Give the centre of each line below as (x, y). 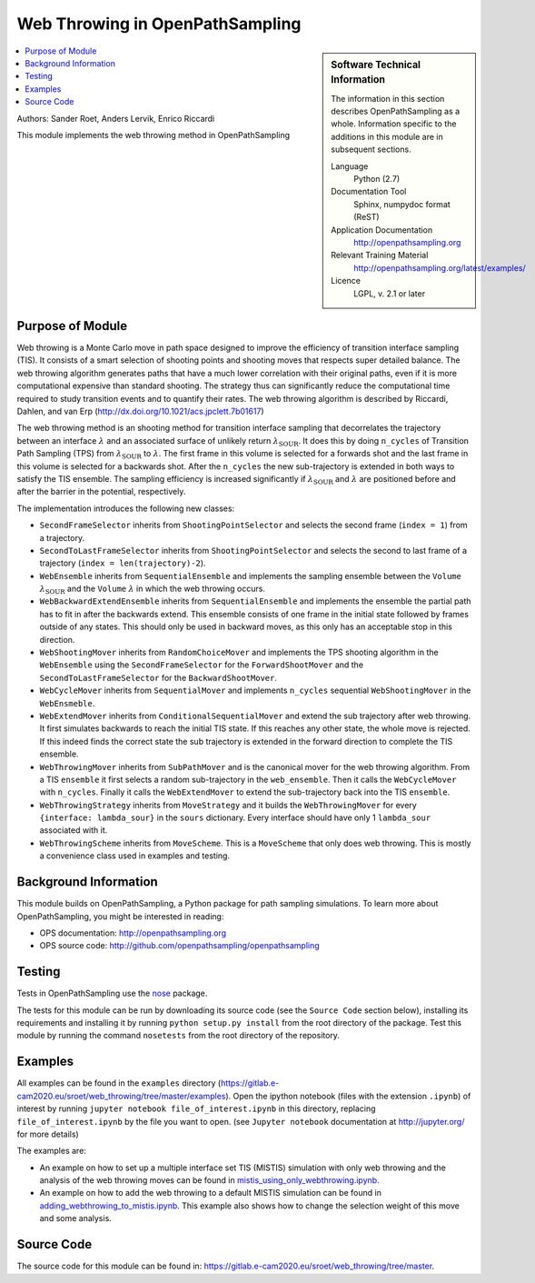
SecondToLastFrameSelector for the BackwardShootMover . (158, 677)
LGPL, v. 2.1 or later (390, 293)
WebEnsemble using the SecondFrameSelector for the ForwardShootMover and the (201, 665)
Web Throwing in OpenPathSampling (159, 24)
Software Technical (376, 65)
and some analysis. (76, 1218)
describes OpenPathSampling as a (396, 111)
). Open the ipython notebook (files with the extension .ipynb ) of (348, 1096)
